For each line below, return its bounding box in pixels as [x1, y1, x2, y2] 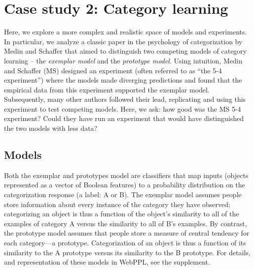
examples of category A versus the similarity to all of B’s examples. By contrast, [4, 218, 247, 228]
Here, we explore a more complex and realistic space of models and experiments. [4, 27, 247, 37]
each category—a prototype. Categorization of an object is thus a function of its [4, 238, 246, 248]
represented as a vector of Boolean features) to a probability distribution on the [4, 180, 245, 190]
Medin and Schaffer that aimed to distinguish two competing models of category [4, 46, 247, 56]
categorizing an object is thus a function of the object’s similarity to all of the [4, 209, 239, 219]
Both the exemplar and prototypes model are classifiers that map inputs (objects [4, 170, 249, 180]
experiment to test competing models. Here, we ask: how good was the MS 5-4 [4, 103, 241, 114]
